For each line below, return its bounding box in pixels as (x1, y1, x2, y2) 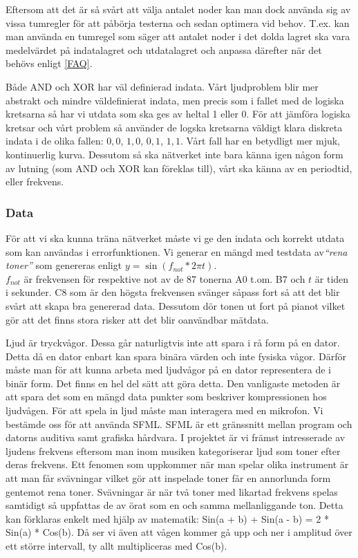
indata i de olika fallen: (6, 133, 104, 148)
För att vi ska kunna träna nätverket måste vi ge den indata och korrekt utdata (6, 230, 345, 245)
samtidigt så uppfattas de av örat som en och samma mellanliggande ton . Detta (6, 498, 343, 512)
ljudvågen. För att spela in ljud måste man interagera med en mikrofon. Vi (6, 403, 323, 418)
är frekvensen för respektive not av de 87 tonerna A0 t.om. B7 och (23, 271, 305, 286)
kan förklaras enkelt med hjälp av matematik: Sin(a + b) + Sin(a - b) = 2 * (6, 511, 330, 526)
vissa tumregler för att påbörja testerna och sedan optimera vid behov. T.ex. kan (6, 15, 350, 30)
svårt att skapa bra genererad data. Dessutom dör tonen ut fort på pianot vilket (6, 298, 346, 313)
